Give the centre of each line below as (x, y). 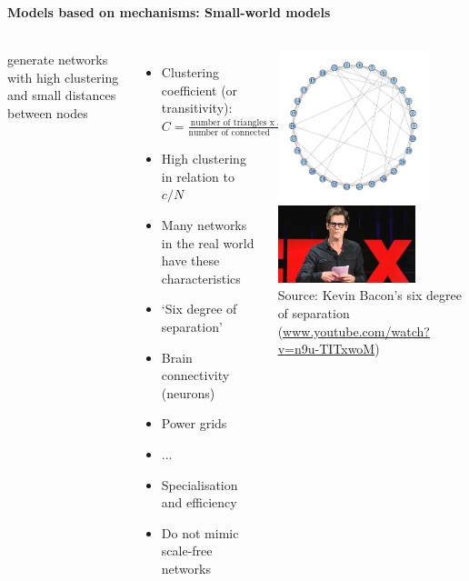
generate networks (58, 60)
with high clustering (63, 77)
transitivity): (197, 108)
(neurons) (188, 392)
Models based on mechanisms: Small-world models (169, 11)
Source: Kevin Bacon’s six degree (369, 295)
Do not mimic (200, 532)
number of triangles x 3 (236, 122)
